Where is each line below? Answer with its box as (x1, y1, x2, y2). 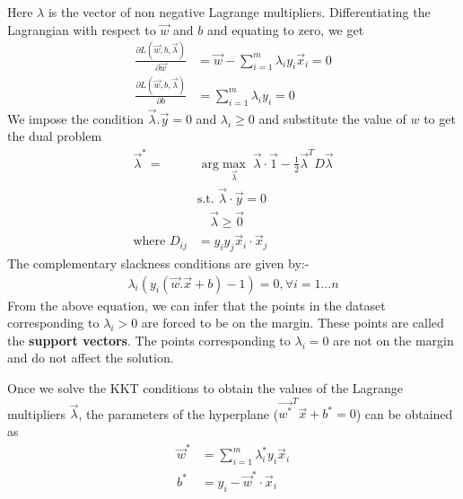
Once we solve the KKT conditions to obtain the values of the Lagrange (7, 379, 404, 398)
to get (424, 109, 456, 127)
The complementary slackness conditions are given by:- (7, 254, 310, 273)
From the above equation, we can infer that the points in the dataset (7, 295, 386, 314)
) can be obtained (355, 404, 453, 423)
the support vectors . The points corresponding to (7, 330, 291, 349)
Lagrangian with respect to (7, 20, 156, 39)
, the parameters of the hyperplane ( (78, 404, 279, 423)
